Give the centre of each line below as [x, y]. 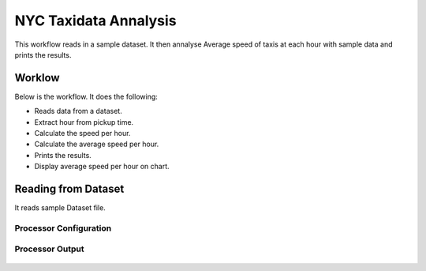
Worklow [37, 78]
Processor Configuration [63, 228]
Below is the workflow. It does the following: [86, 96]
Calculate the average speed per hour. [97, 144]
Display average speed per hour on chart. [102, 167]
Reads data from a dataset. [78, 111]
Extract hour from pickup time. [84, 122]
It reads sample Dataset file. [60, 208]
